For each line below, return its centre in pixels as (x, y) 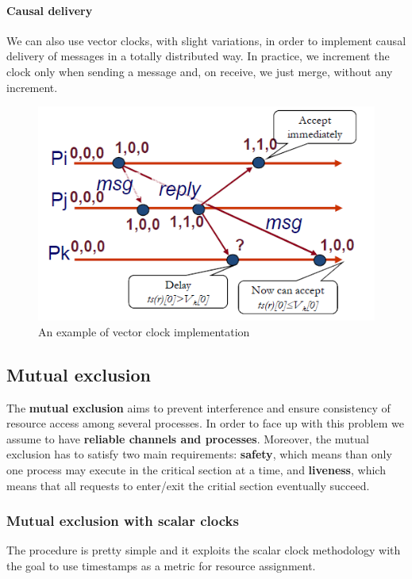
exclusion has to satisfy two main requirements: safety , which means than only (199, 454)
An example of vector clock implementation (144, 331)
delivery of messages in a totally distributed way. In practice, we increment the (198, 56)
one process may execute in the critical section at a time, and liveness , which (196, 469)
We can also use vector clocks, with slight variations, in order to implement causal (206, 40)
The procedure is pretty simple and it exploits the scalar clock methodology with (204, 550)
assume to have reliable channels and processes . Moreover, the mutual (188, 438)
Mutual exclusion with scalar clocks (123, 521)
